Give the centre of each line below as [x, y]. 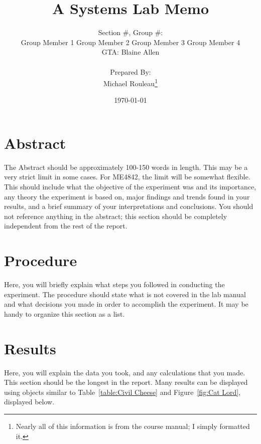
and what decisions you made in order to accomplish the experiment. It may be [126, 304]
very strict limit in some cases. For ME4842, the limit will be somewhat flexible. [127, 177]
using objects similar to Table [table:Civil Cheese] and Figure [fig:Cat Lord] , [122, 392]
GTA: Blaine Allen [130, 52]
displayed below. [29, 402]
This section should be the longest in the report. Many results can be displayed [126, 382]
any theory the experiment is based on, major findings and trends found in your [127, 196]
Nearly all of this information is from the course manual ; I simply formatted [133, 426]
